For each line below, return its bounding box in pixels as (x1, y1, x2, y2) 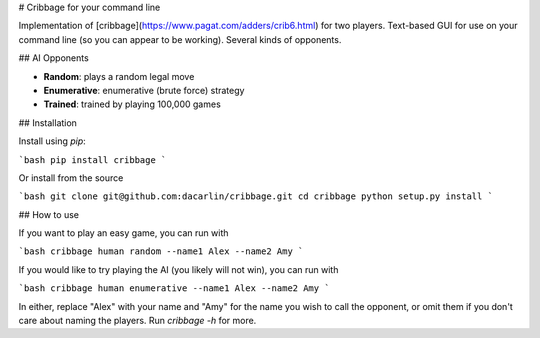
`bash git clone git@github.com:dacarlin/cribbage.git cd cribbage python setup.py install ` (18, 191, 494, 202)
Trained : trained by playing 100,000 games (43, 98, 222, 110)
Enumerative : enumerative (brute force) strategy (43, 84, 245, 96)
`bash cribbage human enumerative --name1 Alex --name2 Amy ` (18, 283, 330, 294)
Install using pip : (18, 135, 87, 147)
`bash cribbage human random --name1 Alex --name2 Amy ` (18, 246, 304, 257)
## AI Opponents (18, 52, 89, 64)
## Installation (18, 116, 77, 129)
